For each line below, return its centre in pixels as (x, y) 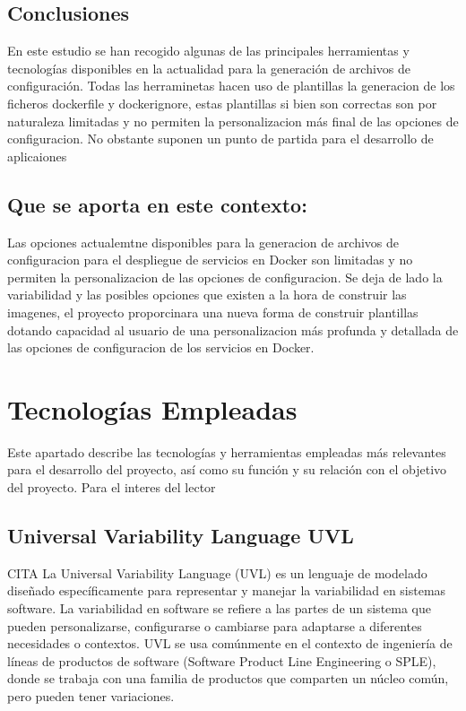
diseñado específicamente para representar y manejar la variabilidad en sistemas (227, 590)
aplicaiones (37, 156)
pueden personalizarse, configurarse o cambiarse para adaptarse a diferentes (215, 625)
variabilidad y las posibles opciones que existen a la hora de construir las (207, 295)
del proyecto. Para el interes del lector (112, 487)
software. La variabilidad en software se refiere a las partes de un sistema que (220, 608)
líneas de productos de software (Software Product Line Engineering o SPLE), (222, 660)
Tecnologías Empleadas (152, 408)
